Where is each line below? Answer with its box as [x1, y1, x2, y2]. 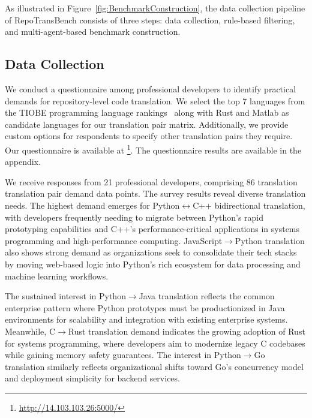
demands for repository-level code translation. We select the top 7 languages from [5, 94, 305, 107]
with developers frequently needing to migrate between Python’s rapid [5, 210, 264, 223]
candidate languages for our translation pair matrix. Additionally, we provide [5, 118, 289, 130]
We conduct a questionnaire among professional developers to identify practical [5, 82, 296, 95]
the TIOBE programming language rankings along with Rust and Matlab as [5, 106, 289, 119]
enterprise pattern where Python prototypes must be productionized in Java [5, 301, 285, 314]
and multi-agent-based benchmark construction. [5, 25, 181, 38]
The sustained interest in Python [5, 290, 126, 302]
